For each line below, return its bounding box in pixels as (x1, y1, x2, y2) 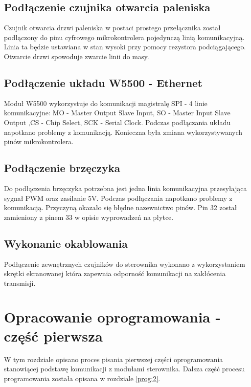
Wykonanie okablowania (4, 236, 128, 251)
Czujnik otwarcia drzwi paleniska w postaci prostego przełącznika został (4, 22, 221, 33)
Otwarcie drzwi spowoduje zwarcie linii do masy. (4, 51, 149, 61)
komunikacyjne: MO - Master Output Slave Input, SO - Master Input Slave (4, 107, 230, 118)
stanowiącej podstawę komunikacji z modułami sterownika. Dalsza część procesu (4, 364, 245, 374)
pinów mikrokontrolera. (4, 136, 74, 147)
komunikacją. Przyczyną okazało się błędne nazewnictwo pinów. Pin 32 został (4, 202, 237, 213)
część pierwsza (4, 325, 103, 345)
